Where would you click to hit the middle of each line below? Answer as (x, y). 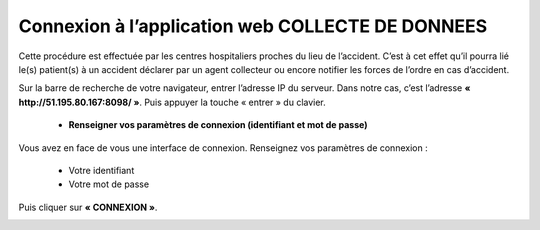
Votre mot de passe (109, 184)
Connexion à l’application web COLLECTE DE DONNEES (253, 26)
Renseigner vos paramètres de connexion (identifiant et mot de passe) (218, 125)
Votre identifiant (101, 170)
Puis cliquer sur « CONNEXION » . (88, 207)
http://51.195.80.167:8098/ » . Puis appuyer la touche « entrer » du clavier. (172, 102)
